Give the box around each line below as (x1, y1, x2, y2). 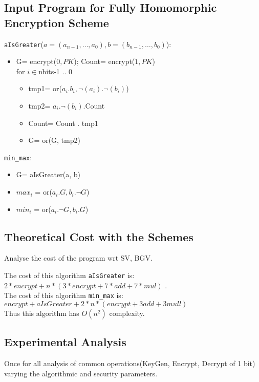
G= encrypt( (16, 56, 57, 67)
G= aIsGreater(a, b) (16, 169, 80, 180)
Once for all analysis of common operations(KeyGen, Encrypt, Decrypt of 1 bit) (4, 358, 255, 369)
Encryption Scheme (4, 14, 109, 30)
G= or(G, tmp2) (28, 135, 80, 145)
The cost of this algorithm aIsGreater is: (4, 270, 135, 281)
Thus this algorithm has (4, 307, 79, 318)
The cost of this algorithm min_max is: (4, 290, 123, 301)
